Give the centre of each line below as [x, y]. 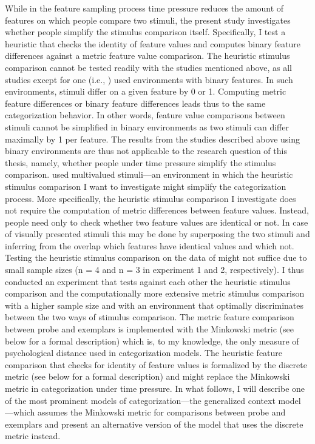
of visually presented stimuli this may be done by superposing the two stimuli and [157, 234]
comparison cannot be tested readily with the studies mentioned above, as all [148, 67]
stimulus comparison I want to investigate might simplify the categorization [146, 186]
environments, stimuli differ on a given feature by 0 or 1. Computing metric [146, 91]
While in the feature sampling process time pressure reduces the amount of [144, 8]
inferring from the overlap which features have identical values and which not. [150, 245]
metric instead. [33, 436]
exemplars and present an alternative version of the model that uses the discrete [154, 424]
